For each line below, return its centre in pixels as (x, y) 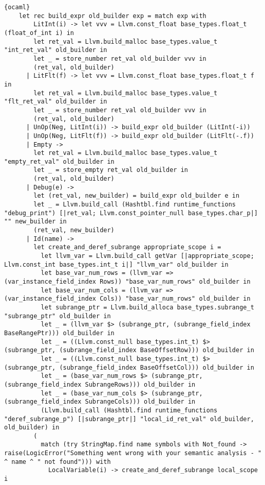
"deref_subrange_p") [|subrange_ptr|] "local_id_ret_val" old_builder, (129, 419)
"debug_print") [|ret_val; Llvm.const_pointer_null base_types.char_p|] (131, 213)
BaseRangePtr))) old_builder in (59, 333)
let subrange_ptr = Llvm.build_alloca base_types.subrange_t (147, 307)
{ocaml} (17, 7)
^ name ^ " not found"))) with (58, 462)
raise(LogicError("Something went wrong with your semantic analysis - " (133, 453)
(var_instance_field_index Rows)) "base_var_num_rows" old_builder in (127, 282)
